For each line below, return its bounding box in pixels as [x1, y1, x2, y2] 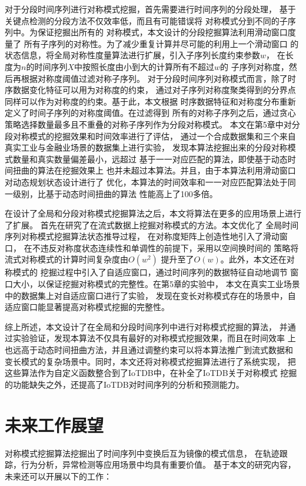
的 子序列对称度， [220, 60, 289, 72]
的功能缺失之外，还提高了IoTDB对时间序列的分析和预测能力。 [5, 378, 244, 390]
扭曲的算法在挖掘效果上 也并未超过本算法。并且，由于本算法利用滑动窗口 [12, 164, 296, 177]
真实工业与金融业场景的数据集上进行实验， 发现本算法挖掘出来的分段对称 [5, 141, 288, 154]
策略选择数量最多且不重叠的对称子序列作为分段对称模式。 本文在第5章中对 [5, 118, 292, 130]
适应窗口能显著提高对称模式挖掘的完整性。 [5, 301, 169, 313]
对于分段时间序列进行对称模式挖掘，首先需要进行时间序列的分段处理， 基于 [5, 3, 296, 15]
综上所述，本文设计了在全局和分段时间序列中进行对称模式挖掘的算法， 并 [5, 320, 288, 332]
